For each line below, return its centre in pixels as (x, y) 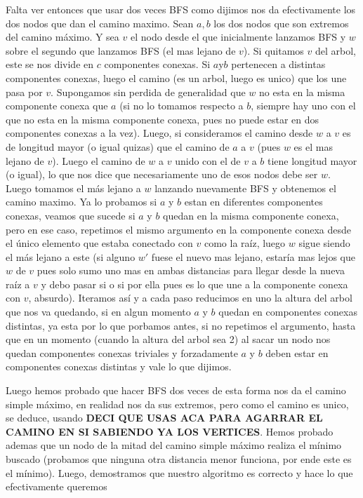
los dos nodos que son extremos (281, 23)
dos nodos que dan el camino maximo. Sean (100, 23)
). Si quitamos (273, 50)
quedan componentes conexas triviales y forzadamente (122, 352)
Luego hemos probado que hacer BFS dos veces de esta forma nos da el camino (176, 390)
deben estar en (297, 352)
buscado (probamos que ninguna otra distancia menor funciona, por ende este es (179, 459)
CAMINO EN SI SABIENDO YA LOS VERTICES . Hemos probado (170, 431)
